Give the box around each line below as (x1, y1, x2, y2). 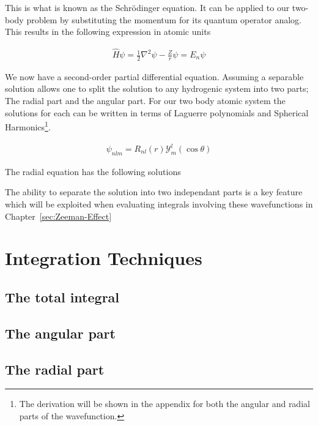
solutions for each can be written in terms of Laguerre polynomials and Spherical (5, 106, 309, 119)
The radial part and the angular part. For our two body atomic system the (5, 94, 286, 107)
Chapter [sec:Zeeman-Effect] (5, 209, 112, 222)
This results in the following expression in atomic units (5, 25, 211, 38)
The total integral (5, 287, 120, 306)
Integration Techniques (5, 245, 202, 271)
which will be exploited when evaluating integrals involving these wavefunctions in (5, 198, 313, 210)
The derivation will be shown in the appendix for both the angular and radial (19, 397, 310, 410)
